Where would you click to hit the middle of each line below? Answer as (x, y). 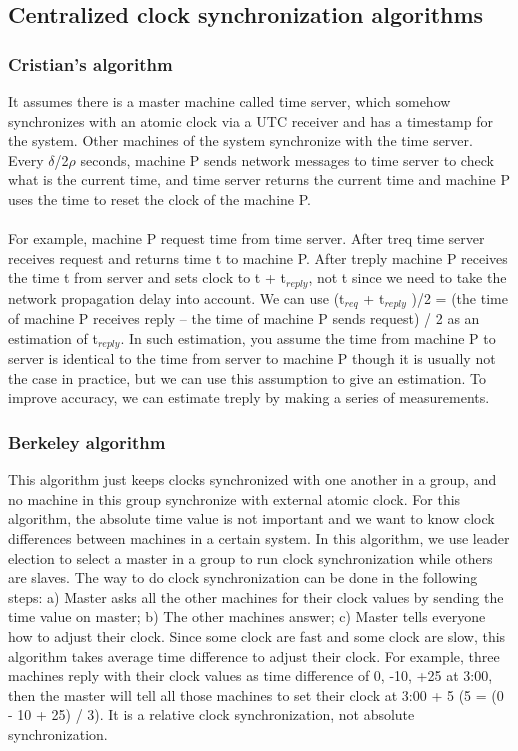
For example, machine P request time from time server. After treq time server (246, 238)
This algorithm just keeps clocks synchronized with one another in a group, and (252, 479)
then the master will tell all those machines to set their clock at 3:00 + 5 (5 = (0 (256, 694)
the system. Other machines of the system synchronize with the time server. (240, 140)
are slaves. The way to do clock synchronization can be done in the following (243, 577)
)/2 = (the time (459, 297)
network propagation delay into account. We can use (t (176, 297)
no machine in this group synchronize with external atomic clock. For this (234, 498)
